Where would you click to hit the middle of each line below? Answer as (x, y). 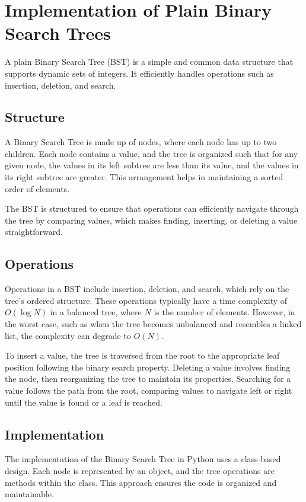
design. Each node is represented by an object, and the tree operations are (140, 470)
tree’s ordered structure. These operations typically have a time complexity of (146, 300)
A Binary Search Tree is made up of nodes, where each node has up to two (141, 142)
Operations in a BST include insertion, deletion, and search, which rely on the (147, 289)
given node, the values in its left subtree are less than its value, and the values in (152, 165)
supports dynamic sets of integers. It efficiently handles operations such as (139, 73)
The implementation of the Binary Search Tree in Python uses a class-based (143, 459)
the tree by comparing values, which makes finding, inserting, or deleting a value (151, 220)
